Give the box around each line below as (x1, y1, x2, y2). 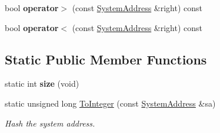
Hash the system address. (5, 117, 95, 129)
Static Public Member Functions (5, 50, 207, 68)
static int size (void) (5, 77, 79, 90)
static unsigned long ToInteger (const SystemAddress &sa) (5, 97, 216, 109)
